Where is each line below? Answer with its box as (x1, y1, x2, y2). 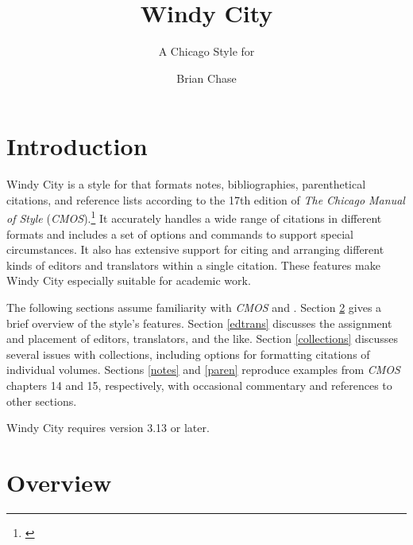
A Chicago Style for (158, 43, 255, 60)
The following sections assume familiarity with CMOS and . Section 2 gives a (6, 299, 382, 316)
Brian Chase (176, 69, 237, 86)
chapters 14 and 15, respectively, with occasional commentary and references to (6, 377, 392, 394)
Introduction (6, 130, 148, 162)
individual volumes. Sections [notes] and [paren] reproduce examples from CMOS (6, 361, 400, 378)
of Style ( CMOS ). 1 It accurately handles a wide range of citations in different (6, 208, 382, 227)
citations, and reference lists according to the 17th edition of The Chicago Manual (6, 191, 405, 208)
